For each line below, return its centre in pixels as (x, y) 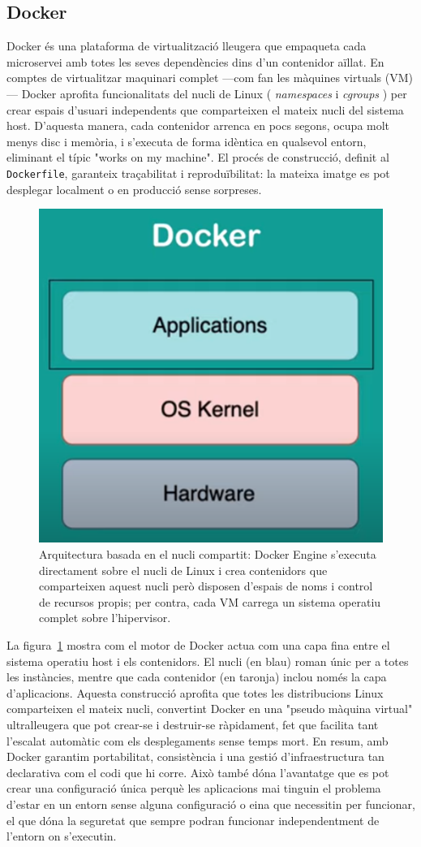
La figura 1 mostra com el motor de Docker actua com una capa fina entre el (198, 644)
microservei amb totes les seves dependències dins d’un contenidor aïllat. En (195, 61)
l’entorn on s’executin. (62, 836)
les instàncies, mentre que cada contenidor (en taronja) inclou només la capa (197, 677)
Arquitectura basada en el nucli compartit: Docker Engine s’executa (208, 554)
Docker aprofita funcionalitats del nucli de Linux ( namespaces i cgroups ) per (214, 93)
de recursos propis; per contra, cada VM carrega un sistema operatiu (210, 601)
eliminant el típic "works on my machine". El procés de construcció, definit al (198, 157)
